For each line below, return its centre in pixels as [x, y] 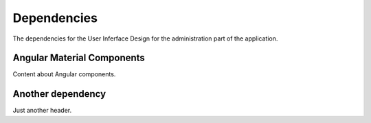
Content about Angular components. [64, 74]
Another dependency [59, 94]
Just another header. [42, 111]
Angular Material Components [79, 58]
